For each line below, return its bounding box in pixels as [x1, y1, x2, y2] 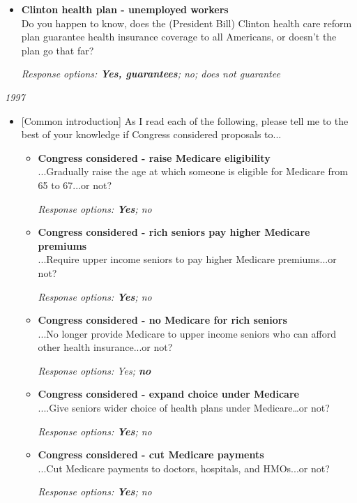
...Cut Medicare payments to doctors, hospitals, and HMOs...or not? [38, 460, 330, 475]
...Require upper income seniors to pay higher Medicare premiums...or [38, 252, 337, 266]
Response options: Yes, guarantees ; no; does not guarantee [21, 66, 280, 81]
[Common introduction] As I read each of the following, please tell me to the [21, 113, 349, 128]
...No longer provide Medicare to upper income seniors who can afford [38, 326, 336, 340]
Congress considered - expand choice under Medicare [38, 386, 299, 401]
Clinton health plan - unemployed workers [21, 2, 229, 16]
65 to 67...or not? [38, 177, 112, 192]
